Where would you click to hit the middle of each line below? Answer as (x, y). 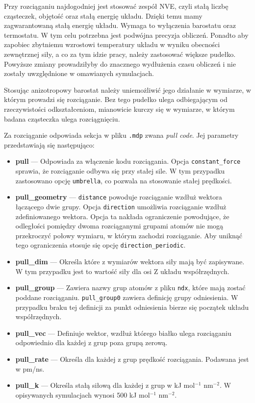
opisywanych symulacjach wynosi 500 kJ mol (83, 394)
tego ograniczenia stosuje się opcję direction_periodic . (101, 245)
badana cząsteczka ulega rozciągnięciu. (62, 118)
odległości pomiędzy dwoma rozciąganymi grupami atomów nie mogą (119, 226)
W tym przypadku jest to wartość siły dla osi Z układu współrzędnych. (122, 271)
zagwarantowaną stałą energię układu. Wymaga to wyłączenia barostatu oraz (120, 25)
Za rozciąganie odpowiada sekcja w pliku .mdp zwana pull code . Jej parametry (121, 135)
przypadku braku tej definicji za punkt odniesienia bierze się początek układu (132, 307)
